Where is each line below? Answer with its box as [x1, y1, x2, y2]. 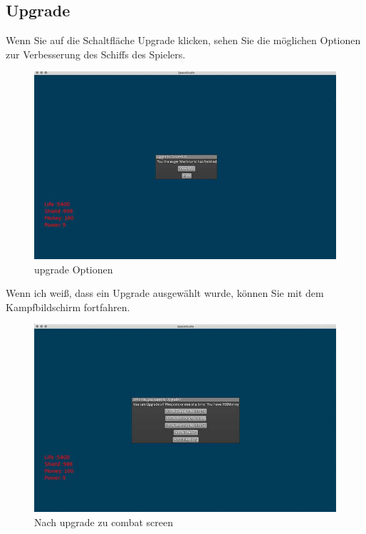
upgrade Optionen [34, 261, 113, 276]
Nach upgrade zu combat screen [34, 515, 173, 530]
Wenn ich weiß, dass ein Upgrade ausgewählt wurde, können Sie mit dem [6, 286, 324, 300]
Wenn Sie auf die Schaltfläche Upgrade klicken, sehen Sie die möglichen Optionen [6, 33, 361, 48]
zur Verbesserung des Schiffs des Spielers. [6, 46, 186, 61]
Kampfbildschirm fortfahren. [6, 299, 130, 314]
